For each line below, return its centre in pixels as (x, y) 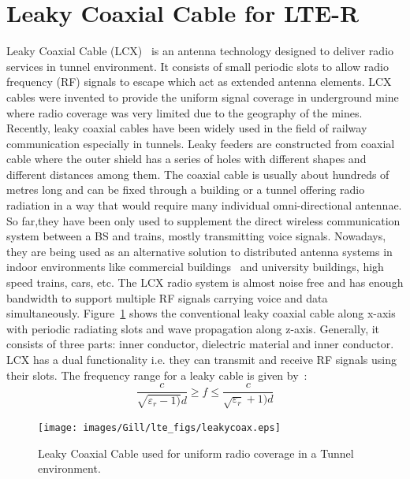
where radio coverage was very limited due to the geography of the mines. (184, 112)
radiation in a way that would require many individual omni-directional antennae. (204, 205)
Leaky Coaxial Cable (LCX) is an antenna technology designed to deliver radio (200, 51)
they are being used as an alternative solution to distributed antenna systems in (199, 251)
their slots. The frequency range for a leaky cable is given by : (157, 375)
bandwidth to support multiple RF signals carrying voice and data (167, 297)
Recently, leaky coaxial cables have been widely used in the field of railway (187, 128)
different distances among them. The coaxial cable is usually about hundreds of (198, 174)
